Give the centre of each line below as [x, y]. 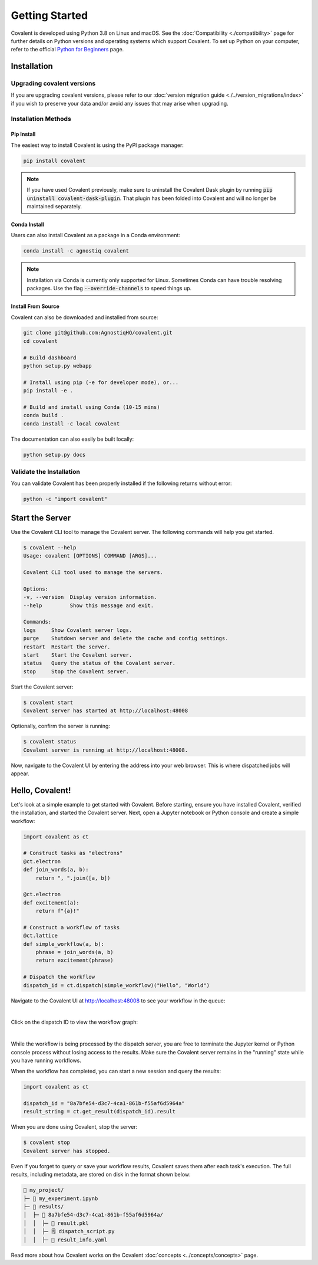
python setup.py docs [54, 455]
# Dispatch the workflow [59, 977]
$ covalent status [50, 742]
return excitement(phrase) [75, 961]
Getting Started [49, 15]
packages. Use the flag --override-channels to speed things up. [109, 289]
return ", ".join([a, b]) [73, 878]
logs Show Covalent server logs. [78, 630]
